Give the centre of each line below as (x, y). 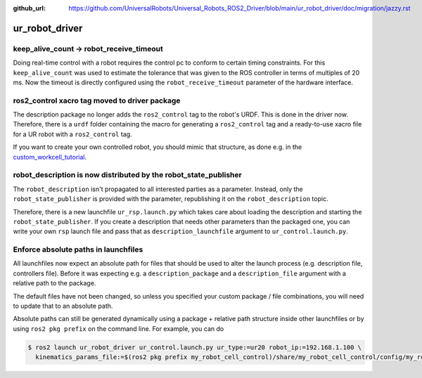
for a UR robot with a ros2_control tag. (73, 134)
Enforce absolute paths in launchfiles (78, 249)
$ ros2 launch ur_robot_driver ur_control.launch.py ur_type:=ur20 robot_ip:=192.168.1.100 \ (195, 347)
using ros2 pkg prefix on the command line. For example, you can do (119, 328)
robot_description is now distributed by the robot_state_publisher (127, 175)
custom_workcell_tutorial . (50, 157)
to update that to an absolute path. (63, 306)
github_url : (29, 8)
